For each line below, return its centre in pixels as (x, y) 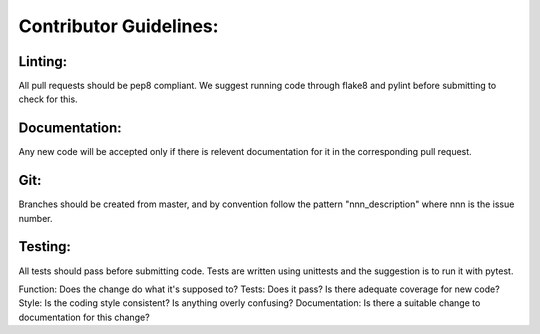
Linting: (43, 61)
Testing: (45, 246)
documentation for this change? (84, 317)
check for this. (48, 99)
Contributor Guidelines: (118, 26)
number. (35, 218)
